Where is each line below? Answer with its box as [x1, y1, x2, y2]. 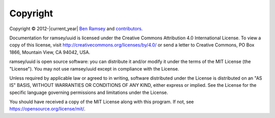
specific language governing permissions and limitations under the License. [9, 89, 168, 96]
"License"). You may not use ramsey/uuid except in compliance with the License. [9, 65, 179, 72]
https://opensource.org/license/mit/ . [9, 106, 86, 112]
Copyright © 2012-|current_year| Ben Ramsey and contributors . [9, 26, 143, 32]
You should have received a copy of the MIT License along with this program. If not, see [9, 99, 194, 105]
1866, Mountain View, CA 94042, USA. [9, 49, 91, 55]
